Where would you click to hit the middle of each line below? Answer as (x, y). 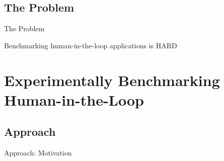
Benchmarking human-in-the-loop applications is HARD (91, 45)
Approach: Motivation (38, 153)
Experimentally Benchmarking (112, 80)
